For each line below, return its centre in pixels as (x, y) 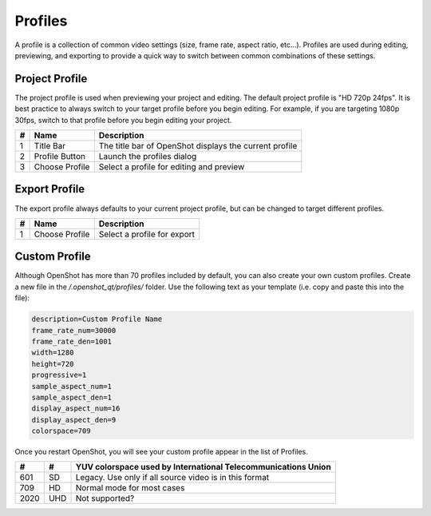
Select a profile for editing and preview (172, 167)
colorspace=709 (61, 431)
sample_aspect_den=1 (71, 397)
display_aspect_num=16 (76, 409)
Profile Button (59, 157)
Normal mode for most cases (130, 488)
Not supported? (105, 498)
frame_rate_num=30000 (74, 330)
